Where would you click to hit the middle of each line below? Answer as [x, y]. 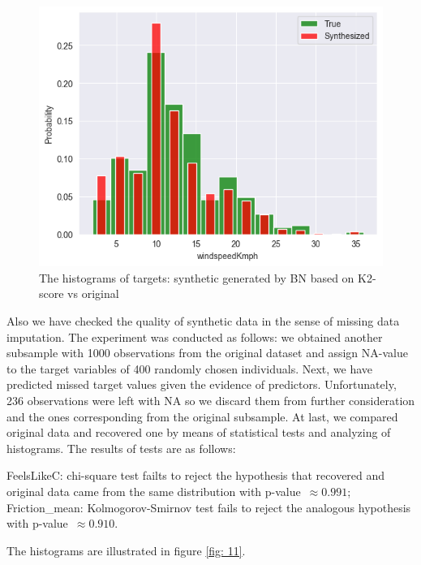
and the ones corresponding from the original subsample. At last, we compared [202, 416]
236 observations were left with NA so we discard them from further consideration [211, 400]
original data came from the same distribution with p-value [154, 491]
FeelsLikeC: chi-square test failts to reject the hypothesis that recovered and [196, 475]
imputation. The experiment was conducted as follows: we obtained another [195, 336]
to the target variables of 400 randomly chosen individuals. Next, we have [190, 368]
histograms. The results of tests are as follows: [121, 448]
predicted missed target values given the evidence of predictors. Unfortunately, [202, 384]
